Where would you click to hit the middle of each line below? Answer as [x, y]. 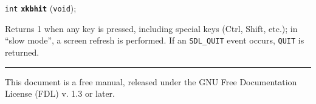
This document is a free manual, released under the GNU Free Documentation [151, 81]
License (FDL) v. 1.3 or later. [60, 93]
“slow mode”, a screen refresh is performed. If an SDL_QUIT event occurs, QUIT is [155, 40]
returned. [22, 52]
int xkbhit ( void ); [41, 8]
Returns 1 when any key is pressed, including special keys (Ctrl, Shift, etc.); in [151, 28]
